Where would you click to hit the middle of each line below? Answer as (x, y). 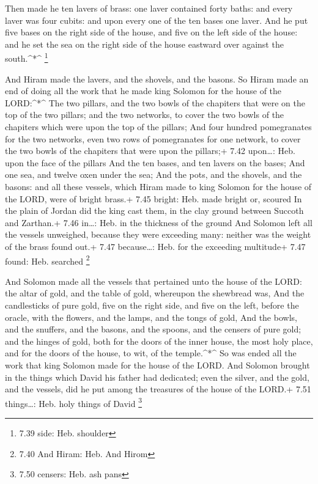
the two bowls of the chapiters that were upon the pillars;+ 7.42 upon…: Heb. (150, 151)
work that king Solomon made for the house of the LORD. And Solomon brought (157, 365)
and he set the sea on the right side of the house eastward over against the (144, 44)
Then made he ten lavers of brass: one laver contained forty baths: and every (149, 8)
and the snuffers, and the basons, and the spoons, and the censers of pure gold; (153, 329)
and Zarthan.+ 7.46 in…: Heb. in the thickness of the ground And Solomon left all (159, 222)
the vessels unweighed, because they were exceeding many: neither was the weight (158, 234)
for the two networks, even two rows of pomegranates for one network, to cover (153, 138)
